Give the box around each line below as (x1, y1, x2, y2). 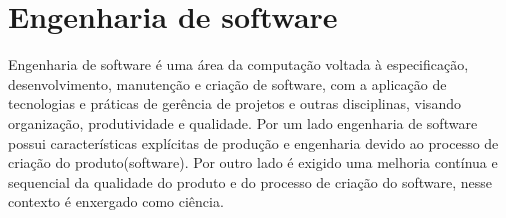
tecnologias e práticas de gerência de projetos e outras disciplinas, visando (8, 93, 461, 114)
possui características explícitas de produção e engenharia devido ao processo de (8, 132, 499, 153)
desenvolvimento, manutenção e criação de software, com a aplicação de (8, 73, 447, 94)
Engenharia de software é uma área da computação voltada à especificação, (8, 54, 469, 75)
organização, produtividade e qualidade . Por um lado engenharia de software (8, 112, 478, 133)
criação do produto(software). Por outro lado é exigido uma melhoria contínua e (8, 152, 498, 173)
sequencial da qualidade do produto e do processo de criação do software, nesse (8, 171, 492, 192)
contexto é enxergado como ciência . (8, 191, 224, 212)
